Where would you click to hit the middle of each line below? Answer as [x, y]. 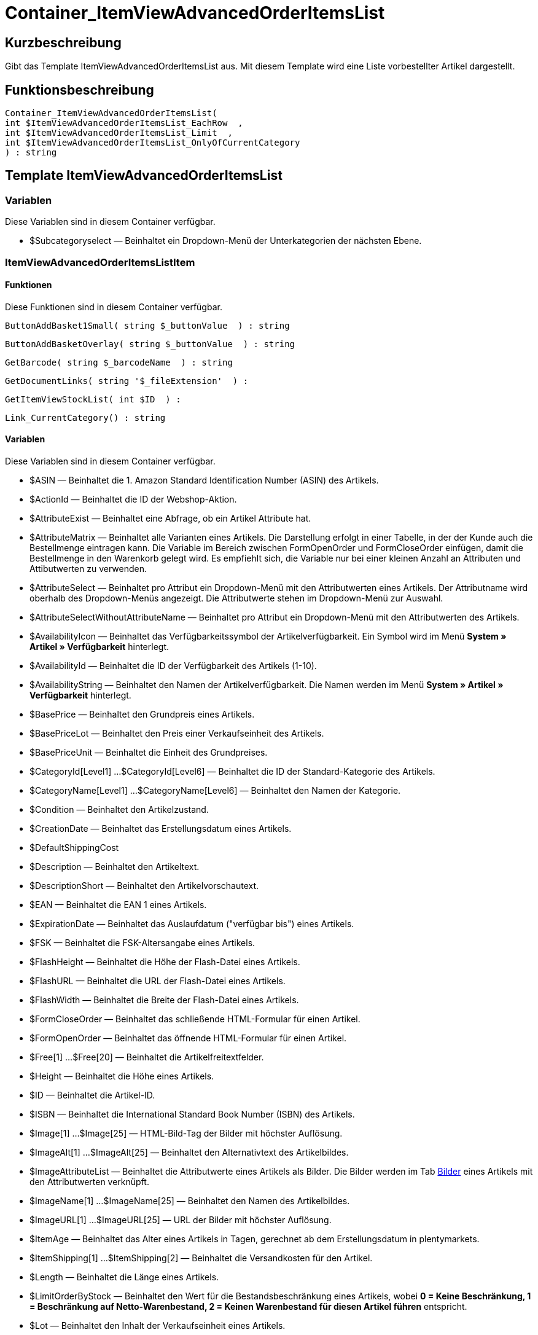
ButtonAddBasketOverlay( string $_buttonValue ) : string [150, 344]
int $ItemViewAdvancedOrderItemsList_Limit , [119, 133]
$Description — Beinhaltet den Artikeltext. [115, 867]
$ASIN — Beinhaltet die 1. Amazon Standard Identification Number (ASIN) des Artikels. [204, 480]
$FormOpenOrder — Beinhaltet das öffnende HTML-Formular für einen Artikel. [188, 1038]
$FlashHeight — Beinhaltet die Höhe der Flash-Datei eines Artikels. [165, 962]
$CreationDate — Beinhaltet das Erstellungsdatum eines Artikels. [161, 829]
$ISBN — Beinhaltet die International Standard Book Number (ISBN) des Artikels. [192, 1114]
